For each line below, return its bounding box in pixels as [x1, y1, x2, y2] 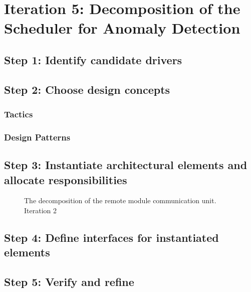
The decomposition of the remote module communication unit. [24, 195, 216, 206]
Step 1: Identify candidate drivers [4, 52, 182, 67]
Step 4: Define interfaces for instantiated [4, 229, 219, 245]
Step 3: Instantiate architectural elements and [4, 157, 247, 173]
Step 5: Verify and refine [4, 274, 134, 289]
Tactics [4, 108, 33, 120]
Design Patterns [4, 130, 71, 143]
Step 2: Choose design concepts [4, 81, 170, 97]
